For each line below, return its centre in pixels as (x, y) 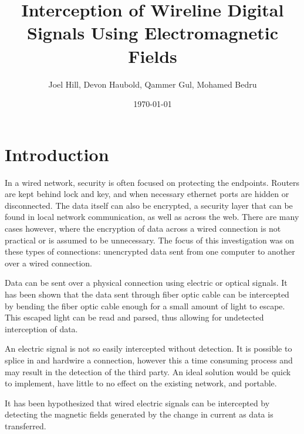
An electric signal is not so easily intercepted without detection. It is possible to (148, 348)
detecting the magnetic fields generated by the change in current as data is (139, 414)
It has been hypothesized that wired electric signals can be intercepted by (137, 403)
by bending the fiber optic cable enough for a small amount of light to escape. (145, 306)
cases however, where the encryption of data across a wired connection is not (143, 228)
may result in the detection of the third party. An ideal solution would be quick (148, 371)
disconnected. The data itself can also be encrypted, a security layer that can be (149, 205)
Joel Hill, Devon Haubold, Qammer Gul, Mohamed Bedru (153, 84)
